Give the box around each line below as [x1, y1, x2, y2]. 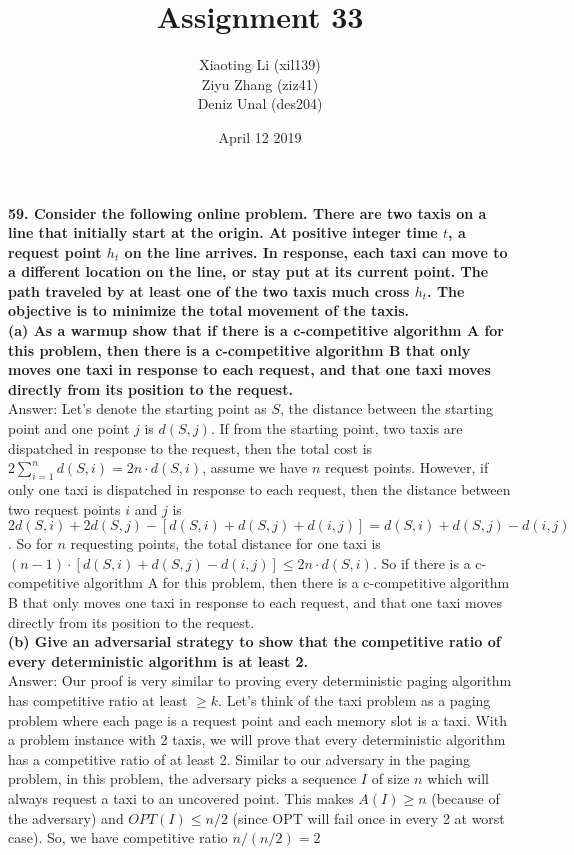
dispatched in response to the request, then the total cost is [8, 437, 373, 458]
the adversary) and [8, 807, 124, 828]
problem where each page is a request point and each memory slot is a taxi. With [8, 709, 507, 730]
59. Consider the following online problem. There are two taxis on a [8, 202, 487, 223]
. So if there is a [372, 552, 471, 573]
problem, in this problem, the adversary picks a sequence [8, 768, 357, 789]
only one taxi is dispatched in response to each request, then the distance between [8, 479, 511, 500]
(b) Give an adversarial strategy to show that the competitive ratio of [8, 631, 501, 652]
